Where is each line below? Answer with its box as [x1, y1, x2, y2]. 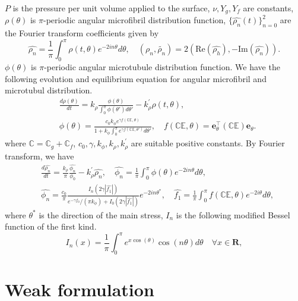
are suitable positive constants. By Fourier [131, 137, 285, 149]
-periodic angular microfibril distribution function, [43, 14, 226, 26]
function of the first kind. [5, 220, 97, 233]
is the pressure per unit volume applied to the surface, [12, 2, 210, 14]
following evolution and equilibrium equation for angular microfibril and [5, 72, 267, 84]
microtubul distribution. [5, 84, 93, 96]
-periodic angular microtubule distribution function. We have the [44, 61, 280, 73]
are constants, [243, 2, 294, 14]
